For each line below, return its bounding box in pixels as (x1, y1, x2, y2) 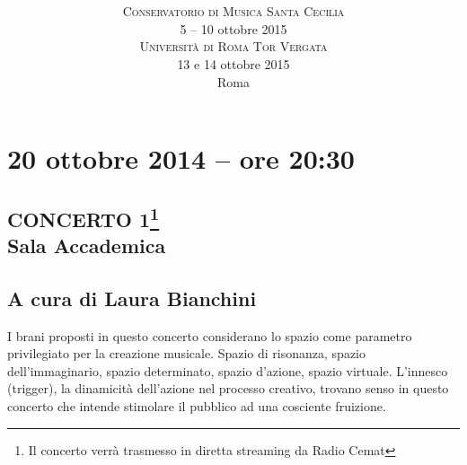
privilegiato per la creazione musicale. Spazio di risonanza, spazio (7, 344, 366, 363)
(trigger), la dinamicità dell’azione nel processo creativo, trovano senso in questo (7, 379, 449, 398)
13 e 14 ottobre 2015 (177, 54, 290, 73)
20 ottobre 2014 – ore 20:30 (7, 140, 355, 177)
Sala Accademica (7, 232, 166, 259)
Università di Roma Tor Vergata (139, 37, 328, 56)
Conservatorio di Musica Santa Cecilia (122, 2, 345, 21)
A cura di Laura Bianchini (7, 284, 257, 311)
